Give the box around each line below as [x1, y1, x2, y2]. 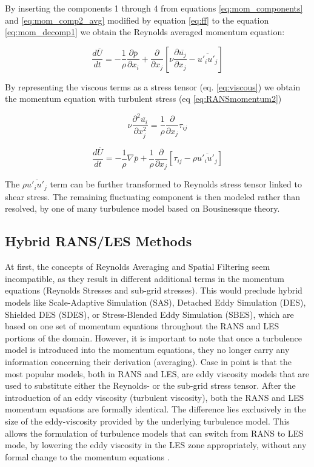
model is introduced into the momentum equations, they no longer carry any [5, 343, 290, 356]
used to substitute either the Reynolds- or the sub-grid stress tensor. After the [5, 379, 296, 392]
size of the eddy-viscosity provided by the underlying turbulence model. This [5, 414, 290, 427]
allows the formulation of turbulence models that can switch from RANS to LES [5, 426, 304, 439]
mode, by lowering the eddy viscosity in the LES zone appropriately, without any [5, 438, 307, 451]
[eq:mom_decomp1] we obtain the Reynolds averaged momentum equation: [5, 25, 285, 38]
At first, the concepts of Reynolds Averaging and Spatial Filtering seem [5, 260, 270, 273]
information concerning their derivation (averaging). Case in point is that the [5, 355, 292, 368]
